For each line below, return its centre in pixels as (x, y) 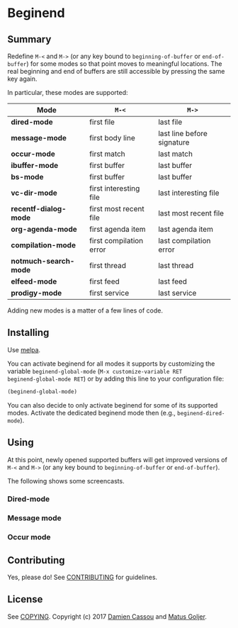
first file (102, 122)
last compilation (185, 241)
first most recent (117, 209)
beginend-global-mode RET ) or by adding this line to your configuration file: (116, 379)
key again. (22, 79)
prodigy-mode (36, 293)
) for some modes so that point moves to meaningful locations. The (124, 64)
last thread (176, 265)
